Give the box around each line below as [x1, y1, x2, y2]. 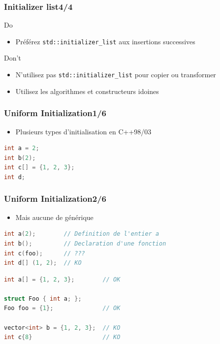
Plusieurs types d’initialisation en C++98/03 [15, 126, 152, 136]
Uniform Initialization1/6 [4, 107, 107, 119]
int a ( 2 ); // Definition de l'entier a [4, 230, 159, 238]
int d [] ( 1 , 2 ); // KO [4, 259, 82, 267]
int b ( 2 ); [4, 154, 36, 161]
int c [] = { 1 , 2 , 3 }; [4, 164, 75, 171]
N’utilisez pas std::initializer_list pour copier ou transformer [15, 69, 216, 80]
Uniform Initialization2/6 [4, 192, 107, 205]
